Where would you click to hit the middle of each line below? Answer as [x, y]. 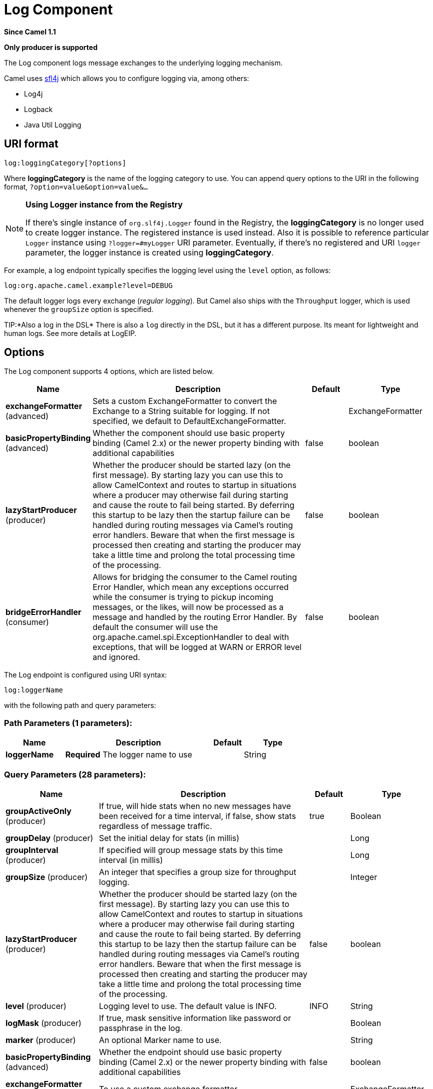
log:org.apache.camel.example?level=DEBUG [88, 285]
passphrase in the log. [141, 1028]
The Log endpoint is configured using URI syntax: [85, 675]
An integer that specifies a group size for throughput [198, 872]
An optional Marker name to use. [160, 1040]
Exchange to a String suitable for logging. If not [181, 411]
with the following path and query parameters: [80, 705]
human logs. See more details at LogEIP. [70, 333]
